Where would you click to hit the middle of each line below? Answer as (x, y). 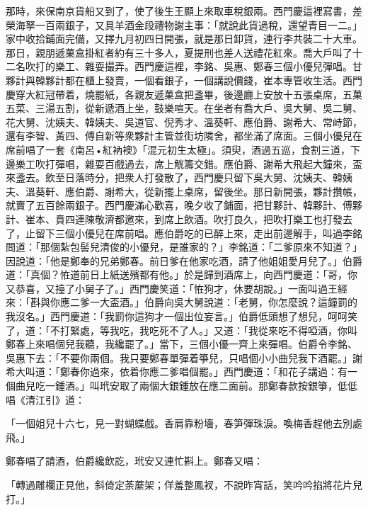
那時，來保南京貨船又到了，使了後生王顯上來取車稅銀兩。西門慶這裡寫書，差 (184, 11)
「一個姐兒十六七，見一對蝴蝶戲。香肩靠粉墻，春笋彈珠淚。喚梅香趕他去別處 (184, 423)
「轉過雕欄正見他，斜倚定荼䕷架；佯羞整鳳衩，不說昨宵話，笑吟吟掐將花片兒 (184, 484)
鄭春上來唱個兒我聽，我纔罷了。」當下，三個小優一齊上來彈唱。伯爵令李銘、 (182, 344)
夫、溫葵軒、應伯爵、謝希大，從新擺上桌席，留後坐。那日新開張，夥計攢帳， (184, 191)
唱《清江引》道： (45, 399)
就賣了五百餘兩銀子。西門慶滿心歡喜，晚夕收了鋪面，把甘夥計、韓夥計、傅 (179, 205)
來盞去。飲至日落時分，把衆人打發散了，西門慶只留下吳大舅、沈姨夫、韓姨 (179, 177)
